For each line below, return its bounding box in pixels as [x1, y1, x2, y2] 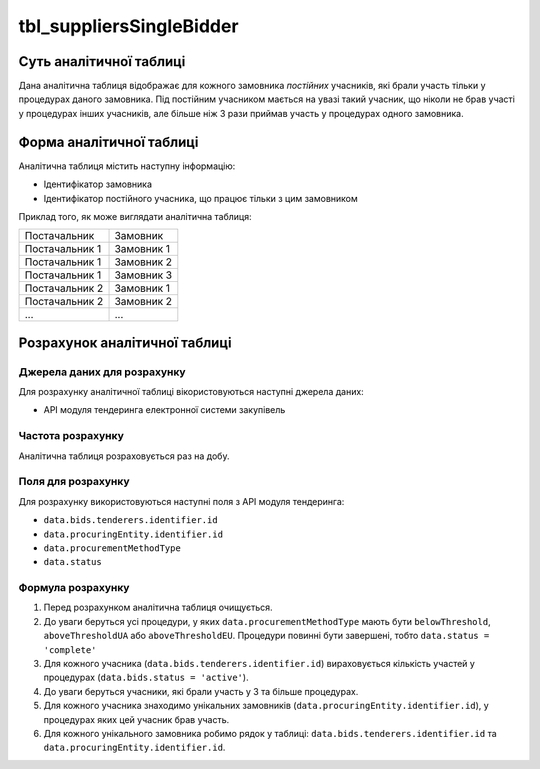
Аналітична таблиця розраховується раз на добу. [18, 450, 230, 462]
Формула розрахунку [18, 581, 130, 595]
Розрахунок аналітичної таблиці [18, 334, 232, 351]
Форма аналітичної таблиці [18, 133, 199, 150]
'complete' [43, 644, 97, 655]
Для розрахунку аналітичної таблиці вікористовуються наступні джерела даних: [18, 386, 364, 398]
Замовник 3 [114, 268, 173, 282]
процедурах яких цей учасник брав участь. [43, 713, 230, 725]
